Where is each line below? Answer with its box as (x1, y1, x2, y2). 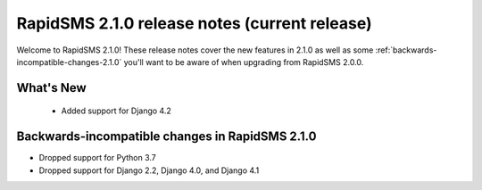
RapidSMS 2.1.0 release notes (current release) (16, 13, 372, 33)
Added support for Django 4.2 (61, 105, 171, 116)
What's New (16, 80, 87, 95)
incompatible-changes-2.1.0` (16, 56, 122, 67)
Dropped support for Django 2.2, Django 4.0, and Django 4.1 (38, 165, 260, 176)
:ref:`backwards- (375, 45, 437, 55)
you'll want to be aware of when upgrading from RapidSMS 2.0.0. (123, 56, 364, 67)
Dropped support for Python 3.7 (38, 153, 156, 163)
